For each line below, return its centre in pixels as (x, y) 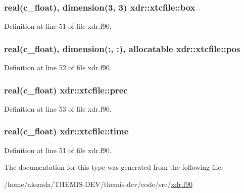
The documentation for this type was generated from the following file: (114, 167)
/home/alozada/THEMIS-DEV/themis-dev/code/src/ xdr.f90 (99, 184)
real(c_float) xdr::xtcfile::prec (66, 90)
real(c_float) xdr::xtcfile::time (66, 131)
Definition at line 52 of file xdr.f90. (58, 67)
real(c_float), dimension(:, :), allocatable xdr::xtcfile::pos (122, 48)
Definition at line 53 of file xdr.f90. (58, 108)
